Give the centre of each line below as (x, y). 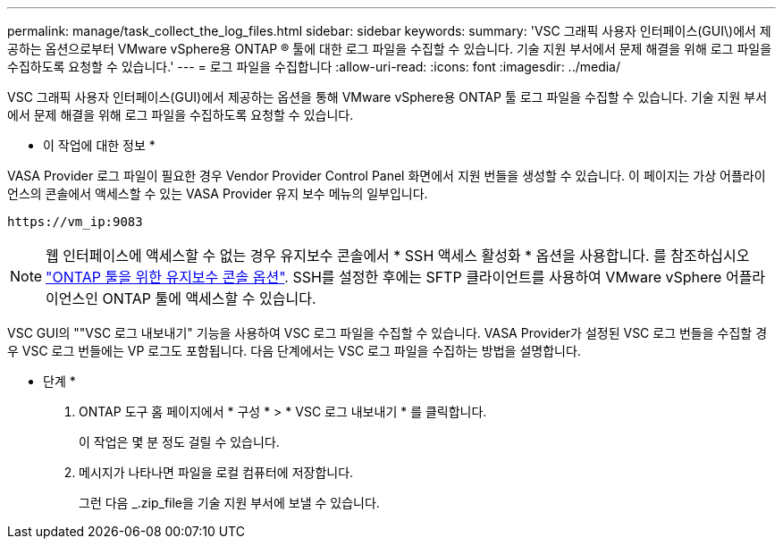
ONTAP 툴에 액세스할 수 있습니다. (209, 298)
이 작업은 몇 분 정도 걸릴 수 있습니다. (179, 442)
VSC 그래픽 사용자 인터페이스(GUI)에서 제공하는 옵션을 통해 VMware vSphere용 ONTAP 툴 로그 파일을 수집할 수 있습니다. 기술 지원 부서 (387, 97)
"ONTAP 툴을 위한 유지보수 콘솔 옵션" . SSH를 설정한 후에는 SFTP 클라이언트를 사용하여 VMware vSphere (384, 277)
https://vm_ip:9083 (75, 222)
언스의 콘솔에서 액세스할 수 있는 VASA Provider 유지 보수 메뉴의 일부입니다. (218, 193)
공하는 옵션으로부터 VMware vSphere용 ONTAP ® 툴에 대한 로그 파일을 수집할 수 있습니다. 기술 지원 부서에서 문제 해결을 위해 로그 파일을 (390, 49)
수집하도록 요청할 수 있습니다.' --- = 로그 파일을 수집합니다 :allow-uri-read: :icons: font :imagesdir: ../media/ (314, 67)
